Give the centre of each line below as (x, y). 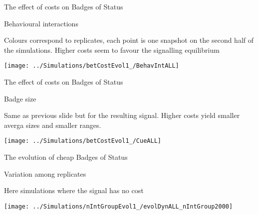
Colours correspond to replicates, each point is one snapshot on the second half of (129, 40)
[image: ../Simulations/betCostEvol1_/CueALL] (83, 141)
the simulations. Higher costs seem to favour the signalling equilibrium (112, 50)
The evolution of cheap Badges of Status (66, 157)
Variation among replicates (45, 173)
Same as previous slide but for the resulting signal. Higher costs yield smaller (122, 115)
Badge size (20, 98)
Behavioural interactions (41, 23)
